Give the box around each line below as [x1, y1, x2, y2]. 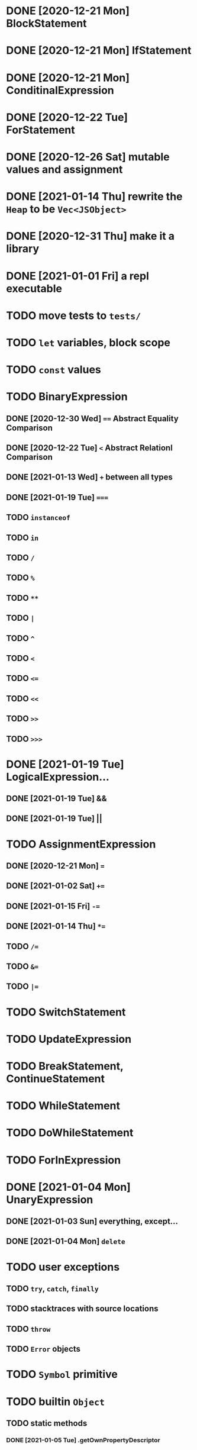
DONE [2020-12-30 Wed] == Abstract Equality [6, 413, 179, 424]
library [6, 242, 40, 256]
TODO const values [6, 363, 102, 376]
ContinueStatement [6, 1072, 105, 1085]
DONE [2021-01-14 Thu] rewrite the [6, 190, 183, 204]
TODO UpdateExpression [6, 1032, 132, 1046]
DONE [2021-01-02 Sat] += [6, 881, 105, 891]
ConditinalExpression [6, 83, 114, 97]
